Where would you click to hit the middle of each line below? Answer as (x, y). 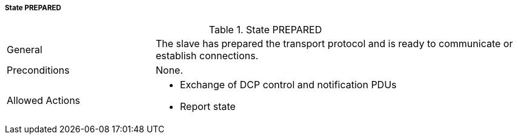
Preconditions (38, 70)
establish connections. (207, 56)
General (25, 50)
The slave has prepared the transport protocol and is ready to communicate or (334, 44)
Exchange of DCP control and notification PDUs (288, 85)
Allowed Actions (44, 101)
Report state (208, 107)
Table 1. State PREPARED (265, 30)
